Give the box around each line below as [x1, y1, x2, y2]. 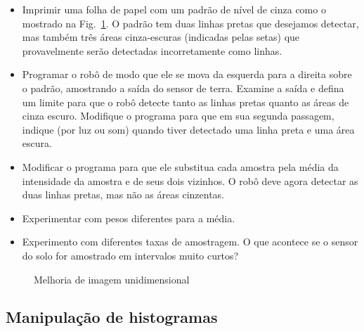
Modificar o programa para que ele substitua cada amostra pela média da [22, 159, 339, 174]
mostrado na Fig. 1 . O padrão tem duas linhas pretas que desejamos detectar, [22, 15, 359, 30]
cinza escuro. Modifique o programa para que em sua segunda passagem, [22, 108, 334, 123]
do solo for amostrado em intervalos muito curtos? [22, 248, 239, 262]
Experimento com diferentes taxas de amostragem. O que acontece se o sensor [22, 234, 358, 249]
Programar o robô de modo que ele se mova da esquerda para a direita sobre [22, 67, 352, 82]
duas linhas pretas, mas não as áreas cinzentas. [22, 187, 224, 202]
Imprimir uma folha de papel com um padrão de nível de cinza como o [22, 2, 326, 16]
